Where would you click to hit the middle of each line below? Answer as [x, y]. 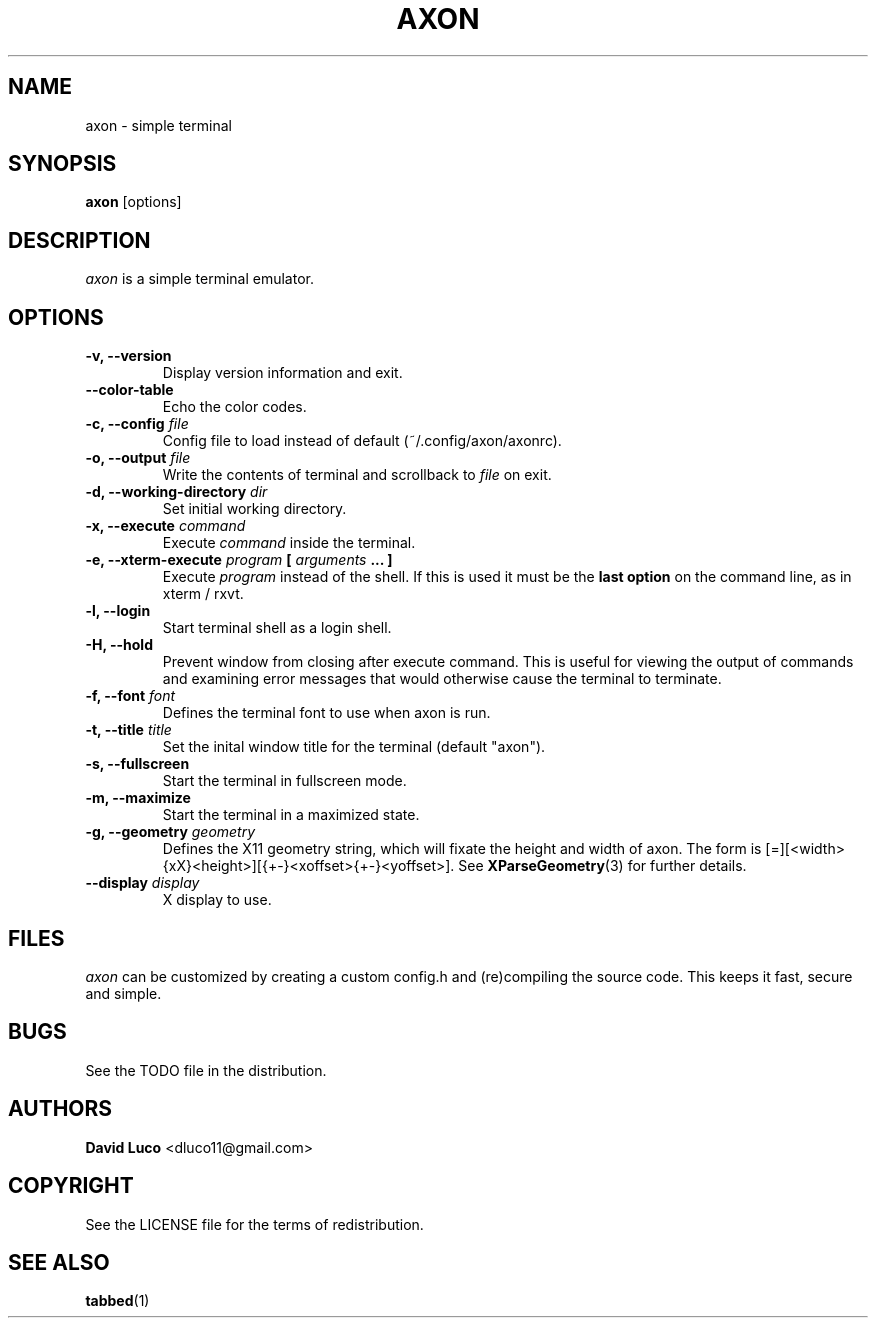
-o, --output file [138, 458]
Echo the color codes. [234, 407]
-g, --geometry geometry [170, 832]
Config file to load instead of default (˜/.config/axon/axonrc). [362, 441]
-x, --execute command [165, 526]
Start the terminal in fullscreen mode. [284, 781]
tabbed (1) [117, 1301]
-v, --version [128, 356]
